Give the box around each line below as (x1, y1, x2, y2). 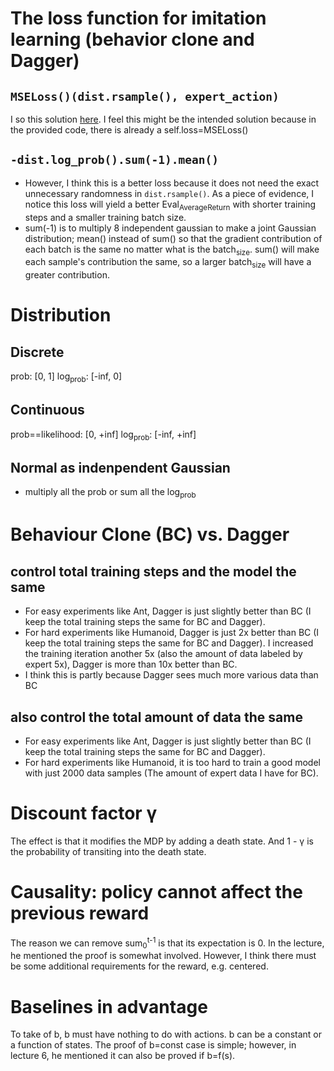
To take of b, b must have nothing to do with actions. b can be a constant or (10, 1028, 322, 1041)
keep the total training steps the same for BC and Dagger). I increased (24, 637, 314, 649)
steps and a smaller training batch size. (24, 211, 187, 223)
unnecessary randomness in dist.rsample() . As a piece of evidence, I (24, 187, 315, 199)
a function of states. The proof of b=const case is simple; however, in (10, 1039, 297, 1051)
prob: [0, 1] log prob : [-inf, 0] (10, 370, 123, 384)
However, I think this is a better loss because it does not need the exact (24, 177, 320, 189)
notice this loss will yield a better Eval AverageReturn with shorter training (24, 198, 317, 212)
